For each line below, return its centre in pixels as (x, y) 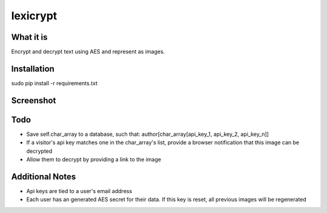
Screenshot (34, 100)
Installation (33, 68)
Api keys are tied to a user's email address (79, 191)
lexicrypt (34, 16)
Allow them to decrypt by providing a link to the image (94, 159)
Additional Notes (44, 176)
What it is (29, 37)
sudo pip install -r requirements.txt (54, 83)
